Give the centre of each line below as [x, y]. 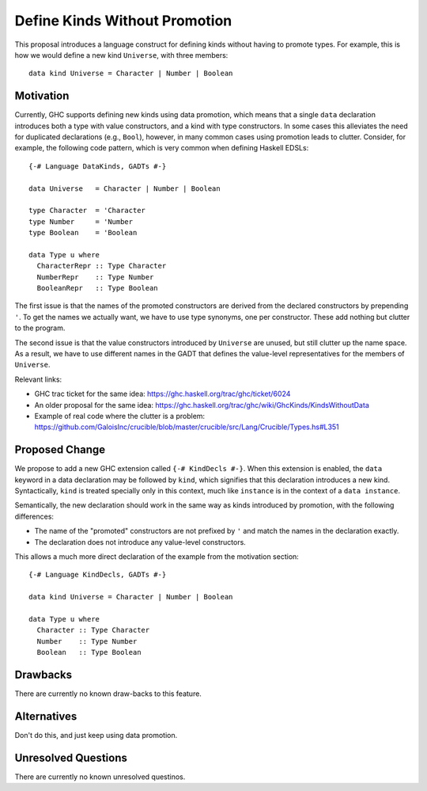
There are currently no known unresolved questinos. [100, 777]
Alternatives [46, 716]
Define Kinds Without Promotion [123, 21]
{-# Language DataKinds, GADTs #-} [98, 166]
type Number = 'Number [81, 221]
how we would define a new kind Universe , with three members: [121, 55]
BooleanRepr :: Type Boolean [97, 288]
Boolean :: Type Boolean [89, 652]
